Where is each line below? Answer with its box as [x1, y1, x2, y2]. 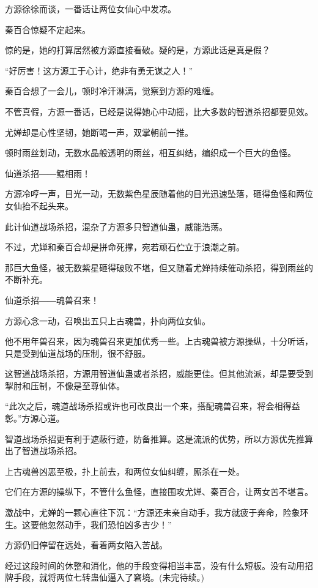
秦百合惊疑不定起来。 [5, 23, 91, 35]
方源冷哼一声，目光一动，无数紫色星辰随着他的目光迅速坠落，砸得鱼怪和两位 [5, 187, 313, 200]
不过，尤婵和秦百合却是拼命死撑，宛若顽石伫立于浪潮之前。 [5, 240, 245, 253]
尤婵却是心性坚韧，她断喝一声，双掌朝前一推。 [5, 125, 193, 138]
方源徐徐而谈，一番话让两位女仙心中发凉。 [5, 2, 176, 15]
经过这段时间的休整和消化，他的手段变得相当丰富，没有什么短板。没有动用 [5, 559, 305, 571]
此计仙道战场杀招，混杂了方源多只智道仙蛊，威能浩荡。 [5, 220, 227, 233]
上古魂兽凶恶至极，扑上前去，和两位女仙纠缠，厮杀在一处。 [5, 464, 245, 477]
